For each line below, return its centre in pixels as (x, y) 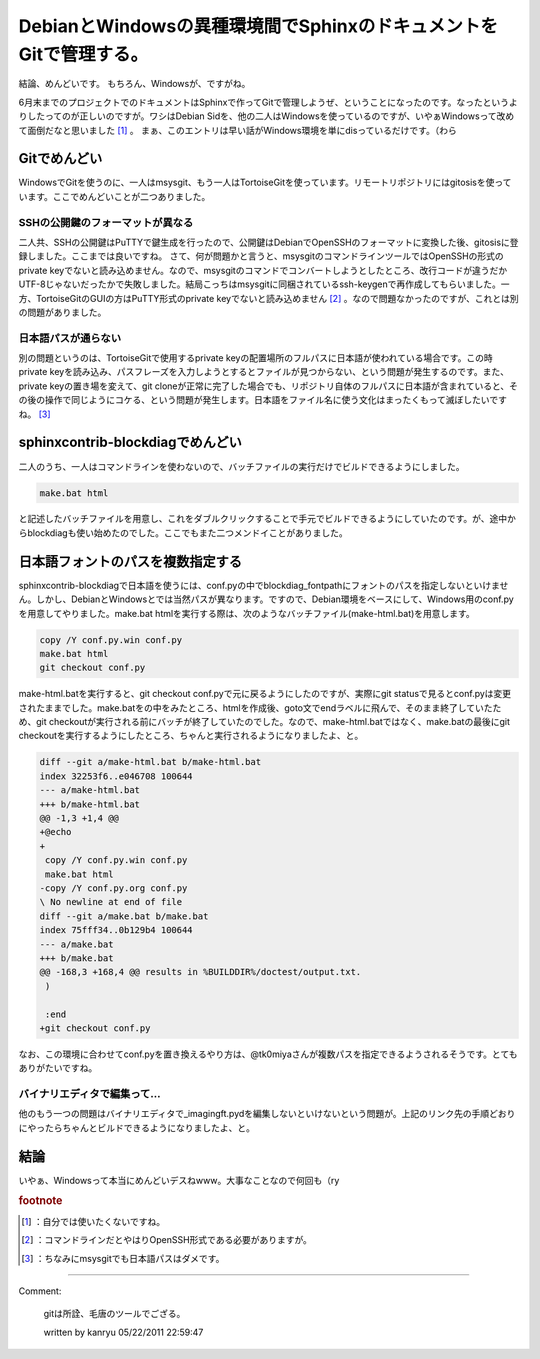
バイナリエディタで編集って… (89, 1094)
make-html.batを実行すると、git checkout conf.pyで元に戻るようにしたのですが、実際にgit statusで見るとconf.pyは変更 (265, 694)
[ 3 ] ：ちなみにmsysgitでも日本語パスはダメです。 (123, 1258)
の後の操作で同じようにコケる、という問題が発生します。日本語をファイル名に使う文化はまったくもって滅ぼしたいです (262, 400)
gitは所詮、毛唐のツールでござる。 (114, 1314)
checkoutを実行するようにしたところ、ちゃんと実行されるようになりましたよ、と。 (191, 736)
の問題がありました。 (62, 312)
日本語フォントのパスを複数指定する (130, 561)
